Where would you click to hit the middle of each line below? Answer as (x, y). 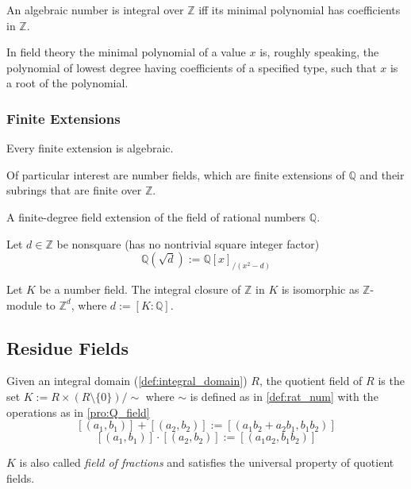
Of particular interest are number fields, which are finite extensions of (176, 174)
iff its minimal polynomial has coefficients (300, 10)
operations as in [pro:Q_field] (78, 412)
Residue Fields (67, 347)
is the (391, 381)
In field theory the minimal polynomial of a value (126, 52)
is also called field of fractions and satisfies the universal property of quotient (207, 462)
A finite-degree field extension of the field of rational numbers (156, 216)
